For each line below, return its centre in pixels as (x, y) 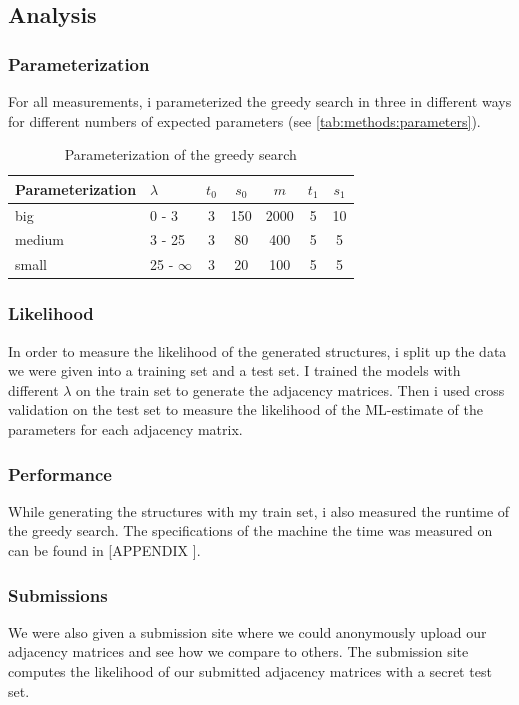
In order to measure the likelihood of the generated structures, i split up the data (257, 350)
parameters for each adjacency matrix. (125, 429)
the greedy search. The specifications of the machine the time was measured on (250, 530)
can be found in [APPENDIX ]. (104, 550)
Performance (60, 473)
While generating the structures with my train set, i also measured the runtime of (259, 510)
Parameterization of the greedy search (180, 154)
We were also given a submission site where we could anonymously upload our (247, 631)
